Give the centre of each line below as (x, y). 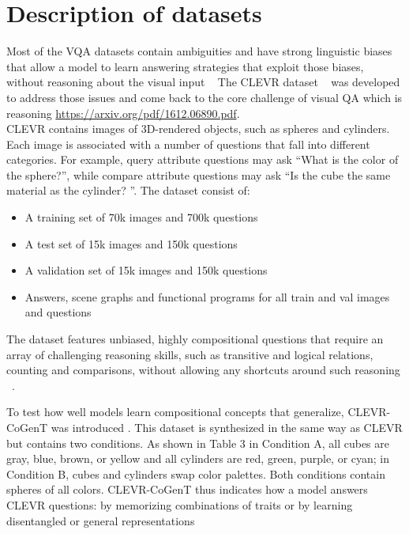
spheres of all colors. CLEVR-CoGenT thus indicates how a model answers (187, 489)
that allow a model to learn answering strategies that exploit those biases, (185, 66)
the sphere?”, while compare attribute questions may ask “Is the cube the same (199, 174)
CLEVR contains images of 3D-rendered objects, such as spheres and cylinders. (198, 129)
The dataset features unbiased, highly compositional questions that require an (195, 339)
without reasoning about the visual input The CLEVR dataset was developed (203, 82)
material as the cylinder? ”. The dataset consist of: (128, 190)
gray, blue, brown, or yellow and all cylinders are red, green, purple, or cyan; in (198, 458)
